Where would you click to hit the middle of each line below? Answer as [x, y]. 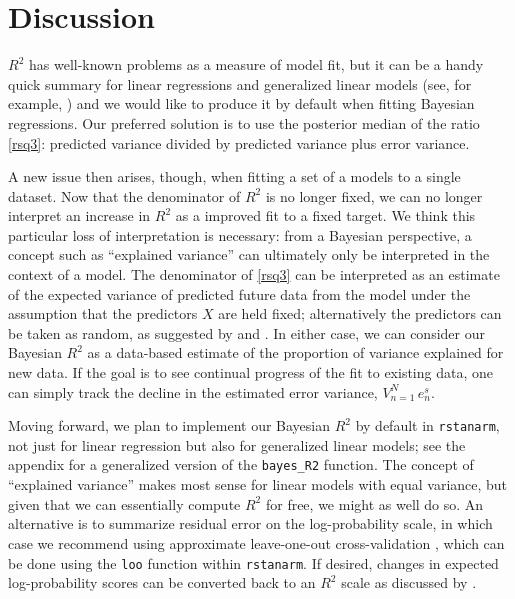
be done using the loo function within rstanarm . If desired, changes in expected [253, 562]
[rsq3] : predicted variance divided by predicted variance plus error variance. [239, 142]
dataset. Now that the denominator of [124, 195]
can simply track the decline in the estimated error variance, [193, 391]
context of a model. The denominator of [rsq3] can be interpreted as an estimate [254, 274]
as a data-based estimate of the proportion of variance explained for [295, 352]
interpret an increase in [79, 215]
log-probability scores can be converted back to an [162, 582]
